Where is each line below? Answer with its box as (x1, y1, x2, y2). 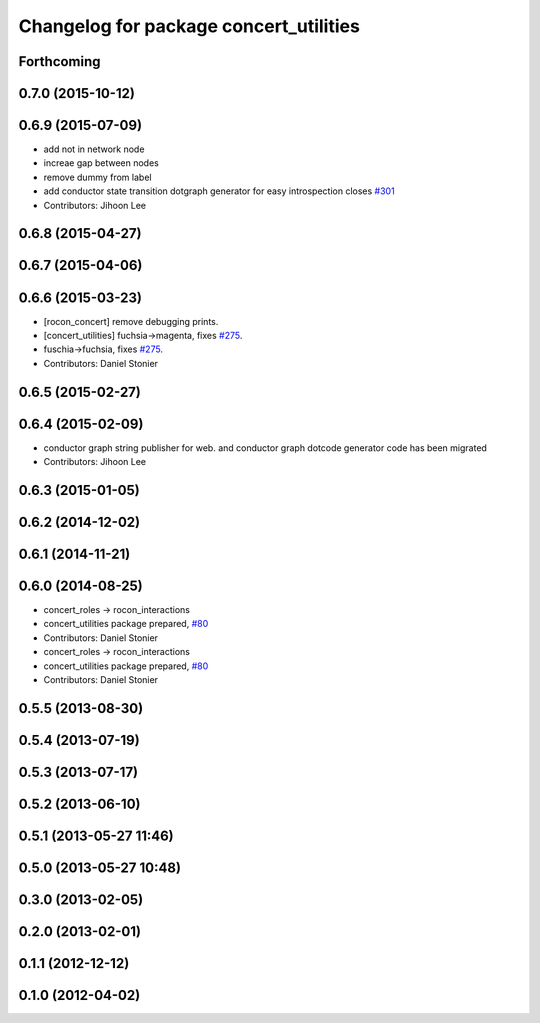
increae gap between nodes (43, 157, 159, 169)
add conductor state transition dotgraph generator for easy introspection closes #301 (43, 185, 395, 197)
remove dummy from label (43, 171, 152, 183)
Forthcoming (18, 53, 101, 70)
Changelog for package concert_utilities (18, 15, 360, 37)
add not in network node (43, 143, 145, 155)
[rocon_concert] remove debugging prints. (43, 315, 219, 327)
